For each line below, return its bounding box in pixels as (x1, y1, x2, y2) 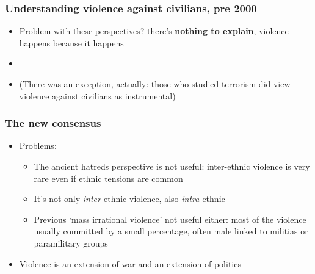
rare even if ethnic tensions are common (34, 171, 183, 184)
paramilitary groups (34, 236, 108, 249)
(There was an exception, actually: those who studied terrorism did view (19, 78, 291, 90)
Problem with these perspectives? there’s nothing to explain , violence (19, 24, 289, 37)
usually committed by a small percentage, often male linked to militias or (34, 225, 308, 237)
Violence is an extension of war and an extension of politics (19, 257, 241, 270)
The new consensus (5, 115, 101, 131)
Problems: (19, 139, 57, 152)
